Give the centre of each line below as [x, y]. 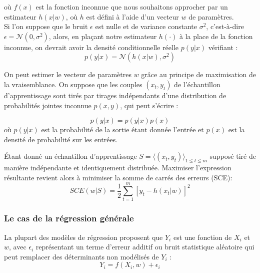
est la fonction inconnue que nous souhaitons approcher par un [132, 7]
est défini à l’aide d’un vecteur [132, 16]
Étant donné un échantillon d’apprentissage [70, 156]
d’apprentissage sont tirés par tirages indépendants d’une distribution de [115, 95]
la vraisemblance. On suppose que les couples [73, 84]
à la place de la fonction [216, 36]
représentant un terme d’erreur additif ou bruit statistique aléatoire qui [145, 247]
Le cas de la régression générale [69, 218]
